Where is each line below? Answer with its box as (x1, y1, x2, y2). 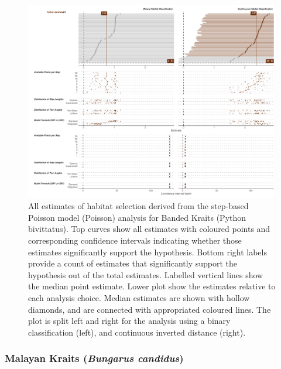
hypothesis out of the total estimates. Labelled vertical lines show (28, 268, 263, 281)
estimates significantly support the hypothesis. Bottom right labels (28, 245, 267, 258)
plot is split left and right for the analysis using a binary (28, 315, 231, 327)
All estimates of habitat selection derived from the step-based (28, 200, 249, 212)
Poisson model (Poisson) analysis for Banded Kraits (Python (28, 211, 246, 223)
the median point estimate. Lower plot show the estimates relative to (28, 280, 276, 292)
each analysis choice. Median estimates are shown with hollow (28, 291, 250, 303)
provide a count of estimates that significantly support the (28, 257, 238, 269)
